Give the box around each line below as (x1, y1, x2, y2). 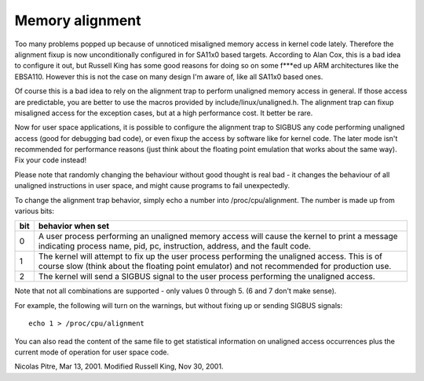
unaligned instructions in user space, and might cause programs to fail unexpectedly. (14, 181, 291, 190)
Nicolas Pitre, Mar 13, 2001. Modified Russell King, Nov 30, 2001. (14, 361, 224, 372)
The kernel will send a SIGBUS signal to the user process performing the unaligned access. (38, 271, 376, 282)
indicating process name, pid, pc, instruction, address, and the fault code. (38, 241, 312, 252)
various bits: (14, 206, 55, 216)
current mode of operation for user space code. (14, 347, 170, 357)
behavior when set (38, 220, 110, 231)
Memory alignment (14, 12, 141, 29)
